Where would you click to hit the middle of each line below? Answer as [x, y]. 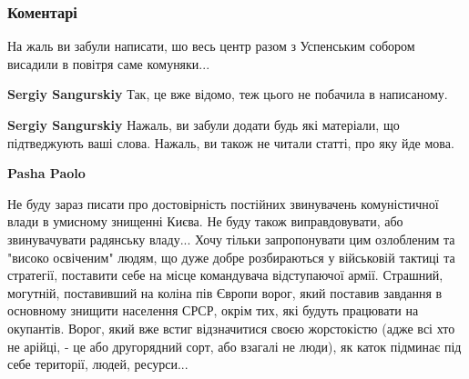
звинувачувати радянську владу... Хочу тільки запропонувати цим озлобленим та [231, 239]
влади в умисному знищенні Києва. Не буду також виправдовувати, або [205, 221]
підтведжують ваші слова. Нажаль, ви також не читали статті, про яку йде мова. [231, 142]
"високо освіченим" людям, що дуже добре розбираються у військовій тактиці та [231, 257]
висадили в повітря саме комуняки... [109, 63]
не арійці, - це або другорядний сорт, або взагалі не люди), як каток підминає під [234, 346]
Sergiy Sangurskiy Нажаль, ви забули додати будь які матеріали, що [204, 125]
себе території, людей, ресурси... [98, 364]
